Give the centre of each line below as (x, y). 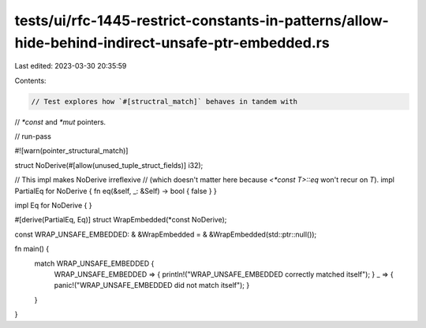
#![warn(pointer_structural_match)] (71, 151)
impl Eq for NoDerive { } (53, 206)
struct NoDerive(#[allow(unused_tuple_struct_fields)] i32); (109, 165)
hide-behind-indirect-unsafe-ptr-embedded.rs (172, 43)
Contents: (30, 80)
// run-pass (33, 136)
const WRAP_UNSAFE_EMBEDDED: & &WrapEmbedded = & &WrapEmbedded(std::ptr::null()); (166, 234)
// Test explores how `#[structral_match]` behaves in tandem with (164, 101)
